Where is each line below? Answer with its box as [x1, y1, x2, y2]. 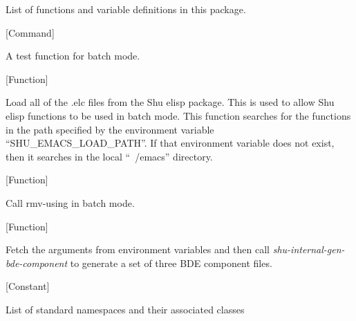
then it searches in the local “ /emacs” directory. [6, 149, 213, 163]
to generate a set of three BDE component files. [70, 255, 272, 270]
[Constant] [6, 279, 50, 293]
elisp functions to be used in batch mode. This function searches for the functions [6, 108, 351, 122]
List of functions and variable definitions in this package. [6, 2, 246, 16]
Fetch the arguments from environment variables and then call [6, 242, 270, 257]
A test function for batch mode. [6, 48, 140, 63]
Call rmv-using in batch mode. [6, 195, 135, 210]
